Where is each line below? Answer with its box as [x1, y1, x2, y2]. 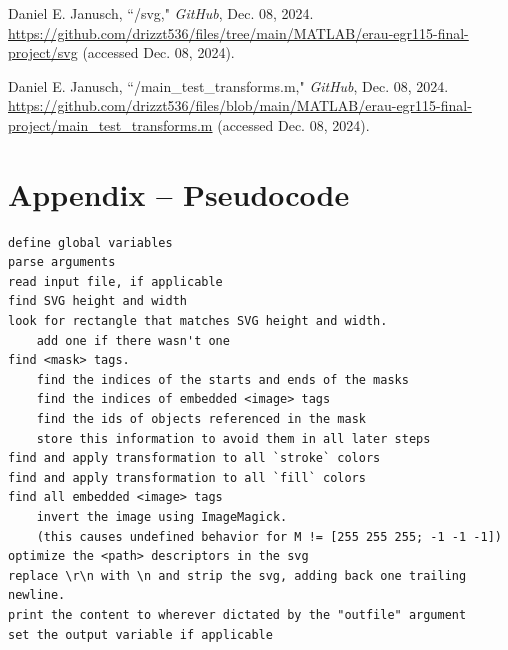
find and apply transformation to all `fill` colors [8, 470, 366, 485]
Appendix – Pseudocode [8, 173, 350, 214]
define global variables [8, 235, 173, 250]
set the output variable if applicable [8, 627, 273, 642]
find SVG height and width [8, 294, 187, 309]
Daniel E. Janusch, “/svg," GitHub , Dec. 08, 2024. [8, 3, 314, 23]
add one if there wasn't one [36, 333, 230, 348]
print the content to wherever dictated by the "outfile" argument [8, 607, 467, 622]
